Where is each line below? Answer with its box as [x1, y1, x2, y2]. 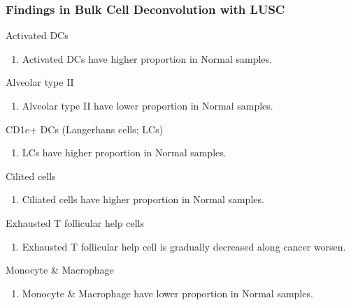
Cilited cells [6, 168, 56, 183]
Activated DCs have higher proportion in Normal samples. [22, 51, 272, 66]
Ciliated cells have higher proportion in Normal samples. [22, 192, 264, 207]
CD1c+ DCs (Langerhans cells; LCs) [6, 121, 164, 136]
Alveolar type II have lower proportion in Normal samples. [22, 98, 273, 112]
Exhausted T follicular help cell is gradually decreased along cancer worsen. [22, 239, 346, 253]
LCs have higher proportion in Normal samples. [22, 145, 227, 160]
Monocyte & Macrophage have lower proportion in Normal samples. [22, 285, 313, 300]
